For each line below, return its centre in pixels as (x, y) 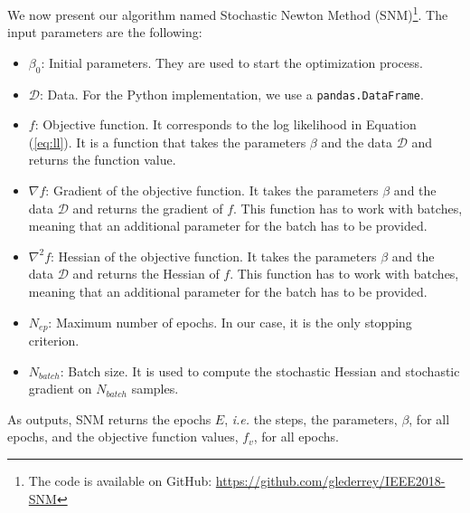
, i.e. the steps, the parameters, (311, 418)
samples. (155, 389)
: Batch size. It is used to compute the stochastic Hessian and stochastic (260, 370)
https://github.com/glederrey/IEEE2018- (330, 481)
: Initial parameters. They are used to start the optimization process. (232, 62)
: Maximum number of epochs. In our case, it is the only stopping (230, 322)
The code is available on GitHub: (120, 481)
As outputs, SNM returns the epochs (109, 418)
